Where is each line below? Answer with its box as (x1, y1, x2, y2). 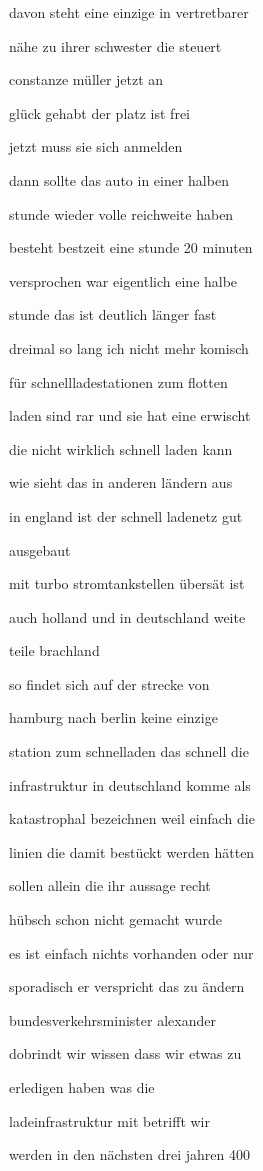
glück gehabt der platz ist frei (9, 102, 190, 123)
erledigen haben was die (9, 1077, 155, 1097)
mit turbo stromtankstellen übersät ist (9, 573, 245, 594)
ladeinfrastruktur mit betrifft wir (9, 1110, 210, 1131)
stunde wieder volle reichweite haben (9, 203, 234, 224)
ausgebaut (9, 539, 71, 560)
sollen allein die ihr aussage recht (9, 875, 211, 896)
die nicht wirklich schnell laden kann (9, 438, 233, 459)
